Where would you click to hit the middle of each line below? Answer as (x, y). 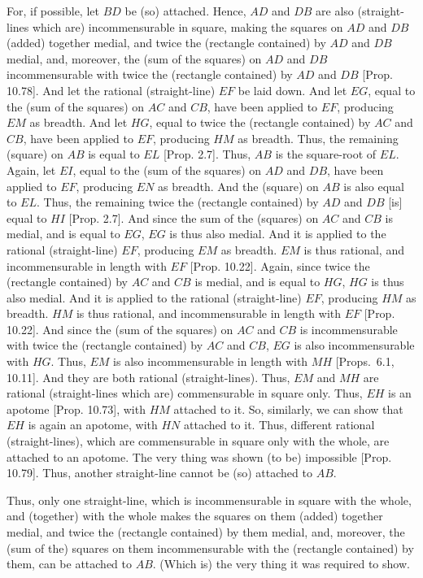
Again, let (31, 169)
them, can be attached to (69, 564)
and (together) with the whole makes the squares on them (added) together (195, 516)
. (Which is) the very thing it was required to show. (281, 564)
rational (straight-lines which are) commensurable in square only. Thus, (185, 393)
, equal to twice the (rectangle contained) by (260, 122)
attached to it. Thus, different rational (279, 425)
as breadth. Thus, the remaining (318, 138)
